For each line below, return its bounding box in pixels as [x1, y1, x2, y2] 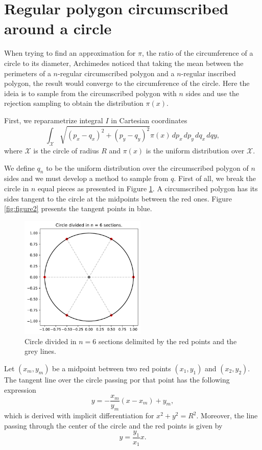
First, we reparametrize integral [4, 115, 103, 125]
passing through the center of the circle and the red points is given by [4, 420, 223, 431]
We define [4, 162, 35, 173]
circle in [4, 183, 29, 193]
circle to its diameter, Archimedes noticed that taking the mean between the [4, 57, 244, 68]
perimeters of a [4, 67, 51, 78]
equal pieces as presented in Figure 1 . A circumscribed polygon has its [37, 183, 258, 193]
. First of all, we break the [174, 173, 256, 184]
